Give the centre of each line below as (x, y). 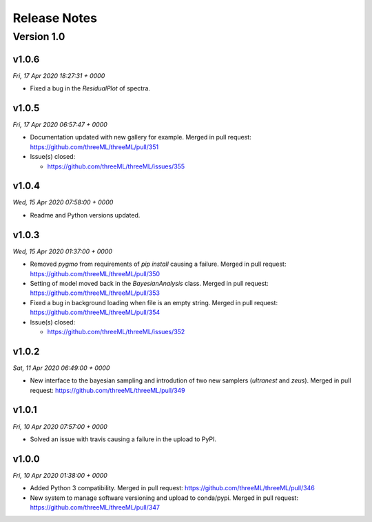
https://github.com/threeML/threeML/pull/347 (95, 507)
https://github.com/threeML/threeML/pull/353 (95, 293)
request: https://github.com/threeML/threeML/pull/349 (107, 390)
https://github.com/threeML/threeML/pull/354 (95, 312)
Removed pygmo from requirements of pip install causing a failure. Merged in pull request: (158, 264)
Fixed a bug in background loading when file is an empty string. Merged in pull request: (154, 302)
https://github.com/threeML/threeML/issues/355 (116, 166)
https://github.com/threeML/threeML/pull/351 (94, 147)
